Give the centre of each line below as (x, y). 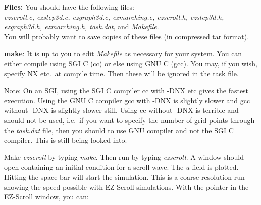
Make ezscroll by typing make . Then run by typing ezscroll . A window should (124, 157)
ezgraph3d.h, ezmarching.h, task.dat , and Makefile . (82, 27)
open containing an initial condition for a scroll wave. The (94, 167)
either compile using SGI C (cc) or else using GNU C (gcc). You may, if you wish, (131, 63)
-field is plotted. (214, 167)
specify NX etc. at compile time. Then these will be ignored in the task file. (121, 73)
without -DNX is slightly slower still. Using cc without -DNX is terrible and (121, 110)
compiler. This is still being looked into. (66, 140)
